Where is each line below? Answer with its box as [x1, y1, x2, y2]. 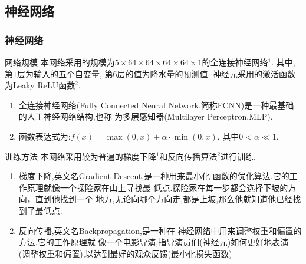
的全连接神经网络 [202, 56, 268, 68]
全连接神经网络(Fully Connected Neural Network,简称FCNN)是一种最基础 [18, 98, 294, 111]
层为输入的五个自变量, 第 [17, 67, 113, 80]
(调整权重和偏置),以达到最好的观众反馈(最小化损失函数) [18, 247, 232, 259]
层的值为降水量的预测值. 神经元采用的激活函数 [117, 67, 296, 80]
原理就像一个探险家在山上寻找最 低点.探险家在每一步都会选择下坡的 [27, 181, 288, 193]
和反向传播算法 [159, 150, 218, 162]
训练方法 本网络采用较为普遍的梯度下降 [5, 150, 156, 162]
